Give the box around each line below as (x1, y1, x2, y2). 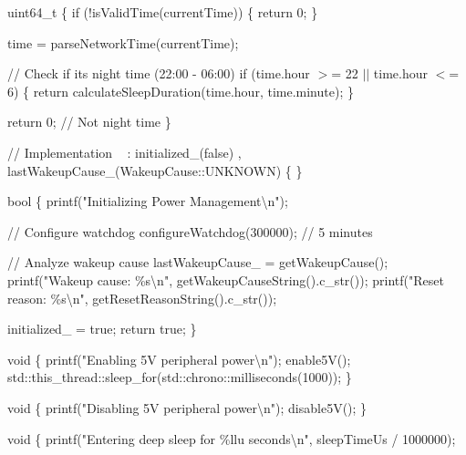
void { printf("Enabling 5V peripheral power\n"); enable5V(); (7, 349, 351, 368)
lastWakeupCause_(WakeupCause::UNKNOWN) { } (7, 160, 303, 180)
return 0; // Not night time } (7, 112, 171, 131)
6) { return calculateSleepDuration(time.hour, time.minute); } (7, 81, 354, 100)
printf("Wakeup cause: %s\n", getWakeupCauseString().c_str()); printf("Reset (7, 270, 444, 289)
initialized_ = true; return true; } (7, 319, 197, 338)
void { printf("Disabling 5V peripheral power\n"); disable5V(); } (7, 398, 368, 417)
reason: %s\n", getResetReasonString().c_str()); (7, 288, 277, 307)
